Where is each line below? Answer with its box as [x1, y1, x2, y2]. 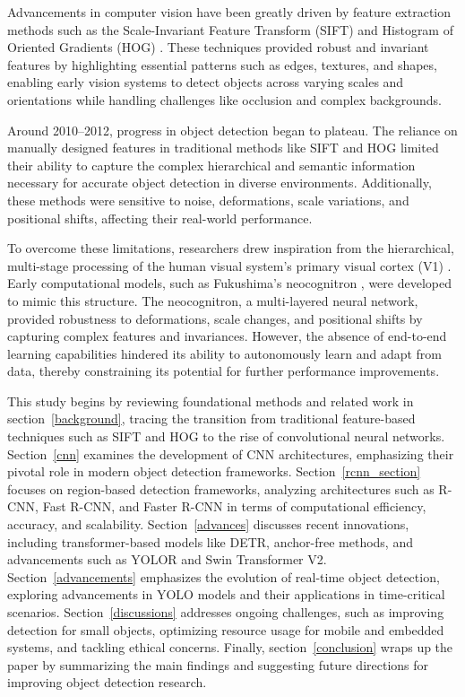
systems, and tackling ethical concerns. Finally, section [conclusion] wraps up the [7, 638, 453, 657]
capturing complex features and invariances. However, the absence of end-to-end [7, 327, 447, 345]
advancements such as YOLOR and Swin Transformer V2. [7, 550, 327, 569]
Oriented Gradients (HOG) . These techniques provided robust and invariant [7, 38, 429, 57]
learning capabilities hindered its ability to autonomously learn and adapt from [7, 344, 443, 362]
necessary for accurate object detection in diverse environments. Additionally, [7, 173, 432, 192]
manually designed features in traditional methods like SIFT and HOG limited [7, 138, 439, 157]
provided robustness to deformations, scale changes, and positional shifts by [7, 309, 423, 327]
